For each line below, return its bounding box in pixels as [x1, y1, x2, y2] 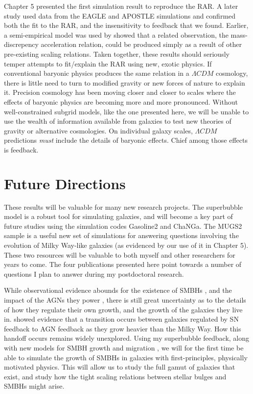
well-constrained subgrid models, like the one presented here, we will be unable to [4, 106, 249, 116]
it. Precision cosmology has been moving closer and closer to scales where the [4, 87, 236, 97]
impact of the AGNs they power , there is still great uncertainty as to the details [4, 294, 246, 305]
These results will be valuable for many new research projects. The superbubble [4, 201, 243, 212]
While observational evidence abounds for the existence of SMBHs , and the [4, 285, 232, 295]
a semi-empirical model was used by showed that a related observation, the [4, 29, 229, 40]
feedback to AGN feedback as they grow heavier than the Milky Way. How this [4, 323, 241, 333]
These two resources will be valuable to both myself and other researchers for [4, 249, 235, 260]
